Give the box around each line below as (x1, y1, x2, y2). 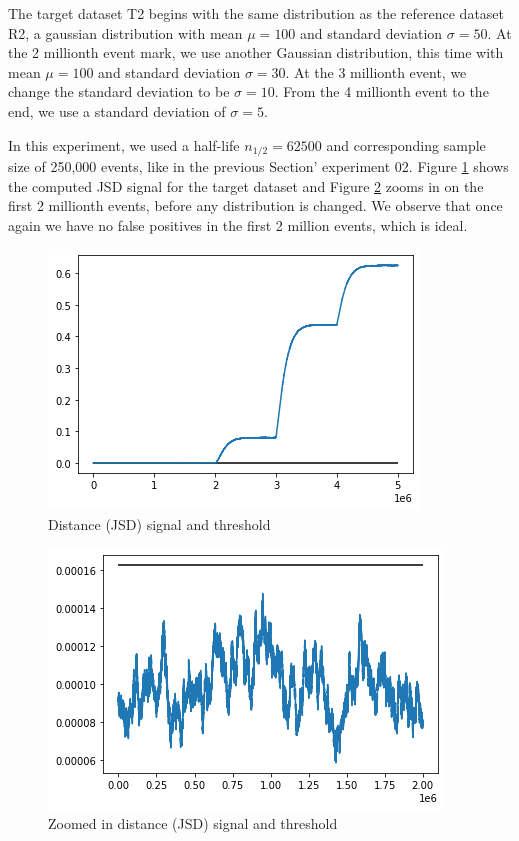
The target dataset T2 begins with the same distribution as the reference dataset (8, 3, 505, 23)
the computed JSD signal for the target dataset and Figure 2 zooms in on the (8, 175, 484, 196)
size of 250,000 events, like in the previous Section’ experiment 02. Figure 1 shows (8, 156, 509, 177)
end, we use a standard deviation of (8, 100, 226, 121)
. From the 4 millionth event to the (274, 81, 489, 102)
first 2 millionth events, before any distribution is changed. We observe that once (8, 195, 503, 216)
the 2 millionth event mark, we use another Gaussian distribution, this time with (8, 42, 504, 63)
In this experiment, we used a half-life (8, 134, 240, 155)
